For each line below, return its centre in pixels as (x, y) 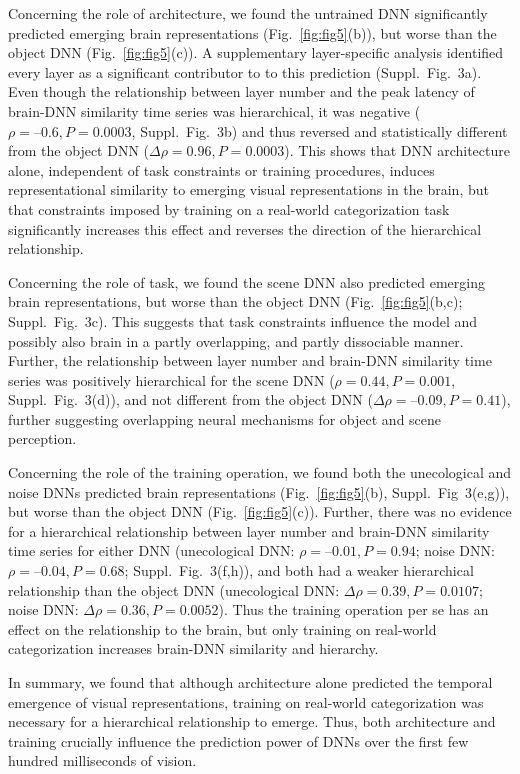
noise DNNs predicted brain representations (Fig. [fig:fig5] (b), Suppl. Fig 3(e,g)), (259, 491)
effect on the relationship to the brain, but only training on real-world (222, 628)
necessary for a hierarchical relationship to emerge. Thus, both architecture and (252, 721)
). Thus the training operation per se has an (353, 609)
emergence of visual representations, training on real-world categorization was (246, 701)
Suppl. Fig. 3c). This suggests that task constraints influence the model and (243, 320)
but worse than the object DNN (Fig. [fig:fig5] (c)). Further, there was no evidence (260, 511)
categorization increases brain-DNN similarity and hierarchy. (193, 648)
